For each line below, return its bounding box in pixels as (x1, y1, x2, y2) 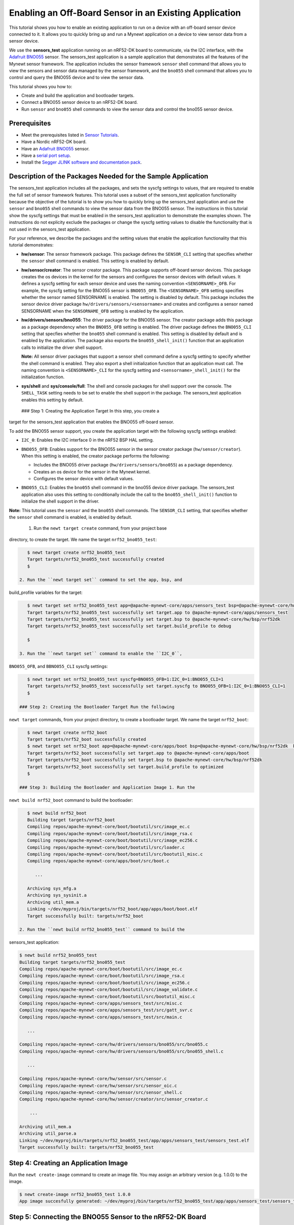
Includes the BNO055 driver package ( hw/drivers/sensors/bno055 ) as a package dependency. (33, 462, 233, 468)
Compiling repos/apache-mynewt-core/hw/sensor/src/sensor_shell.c (19, 1090, 182, 1095)
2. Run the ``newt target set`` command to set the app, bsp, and (19, 577, 182, 583)
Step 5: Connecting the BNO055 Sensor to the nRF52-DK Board (9, 1213, 206, 1221)
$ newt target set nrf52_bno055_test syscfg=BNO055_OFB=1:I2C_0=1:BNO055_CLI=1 (27, 677, 224, 682)
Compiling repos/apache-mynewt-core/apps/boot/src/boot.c (27, 858, 170, 864)
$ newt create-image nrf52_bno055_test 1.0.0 (19, 1192, 131, 1198)
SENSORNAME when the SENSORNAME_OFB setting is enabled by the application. (21, 308, 184, 314)
